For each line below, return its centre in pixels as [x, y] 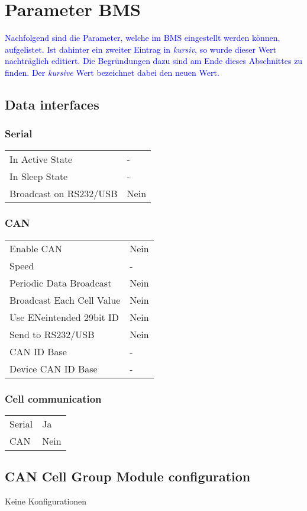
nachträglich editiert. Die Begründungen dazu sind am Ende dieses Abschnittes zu [154, 61]
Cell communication [53, 398]
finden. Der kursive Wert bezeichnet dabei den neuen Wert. [112, 72]
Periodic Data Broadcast [61, 282]
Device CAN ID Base [54, 368]
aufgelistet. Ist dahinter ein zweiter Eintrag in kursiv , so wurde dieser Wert [141, 49]
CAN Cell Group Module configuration [128, 476]
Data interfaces [52, 104]
